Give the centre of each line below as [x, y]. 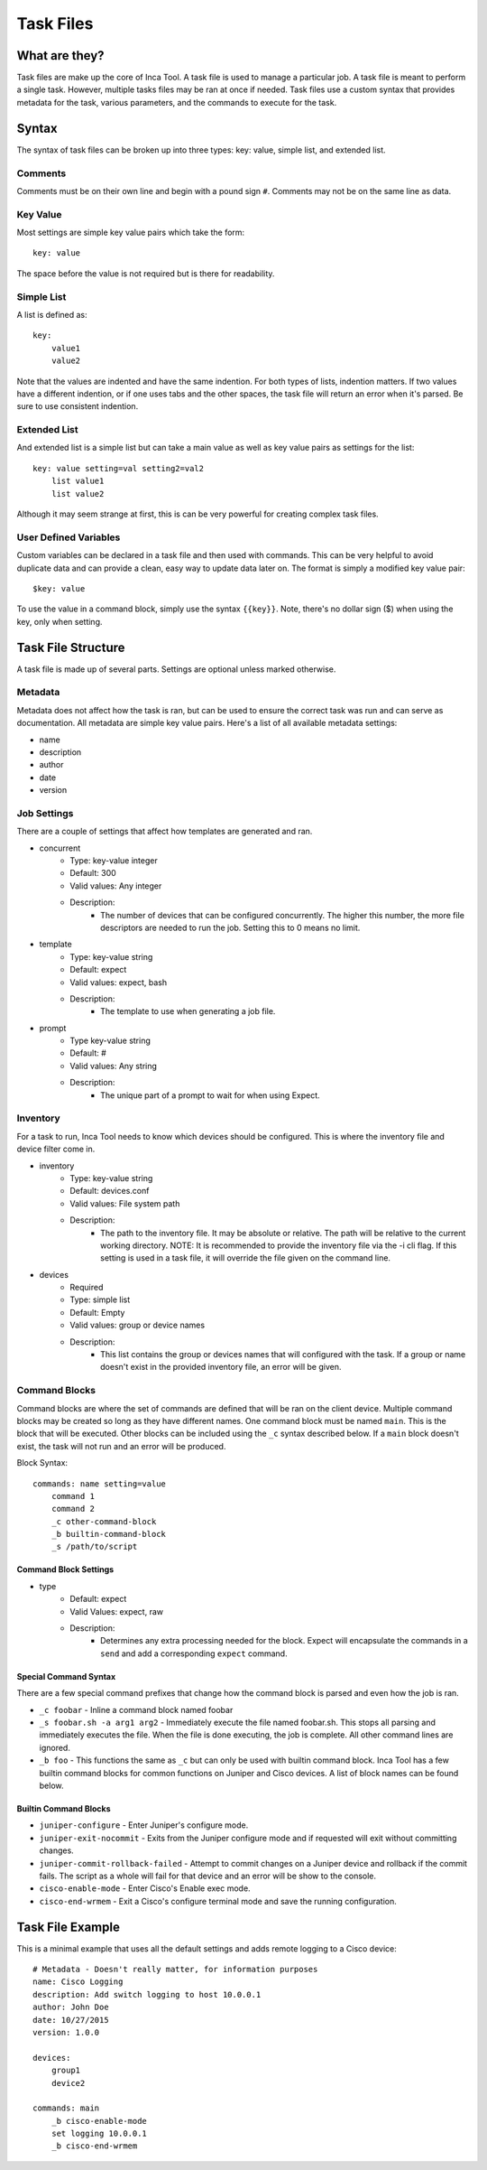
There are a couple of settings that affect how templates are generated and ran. [165, 832]
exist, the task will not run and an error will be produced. [121, 1446]
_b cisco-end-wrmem [94, 2146]
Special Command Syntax [66, 1676]
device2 [68, 2083]
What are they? [60, 56]
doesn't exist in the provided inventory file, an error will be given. [221, 1367]
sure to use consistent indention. [78, 406]
